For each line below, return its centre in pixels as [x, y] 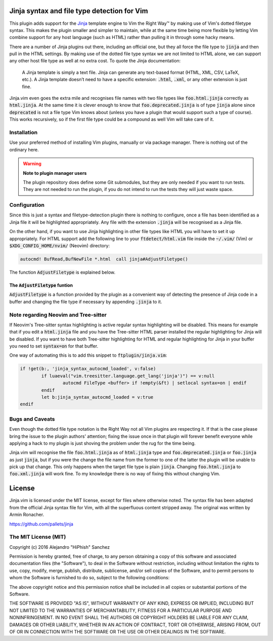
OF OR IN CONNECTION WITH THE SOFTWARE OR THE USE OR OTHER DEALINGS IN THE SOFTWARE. [118, 631]
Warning [32, 164]
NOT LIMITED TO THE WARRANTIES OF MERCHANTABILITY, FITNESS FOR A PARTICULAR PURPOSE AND [121, 610]
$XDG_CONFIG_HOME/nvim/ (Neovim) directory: [60, 246]
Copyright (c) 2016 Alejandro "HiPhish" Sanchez [60, 547]
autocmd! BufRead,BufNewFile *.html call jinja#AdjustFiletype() [104, 259]
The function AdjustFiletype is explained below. [62, 272]
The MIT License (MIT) [38, 537]
